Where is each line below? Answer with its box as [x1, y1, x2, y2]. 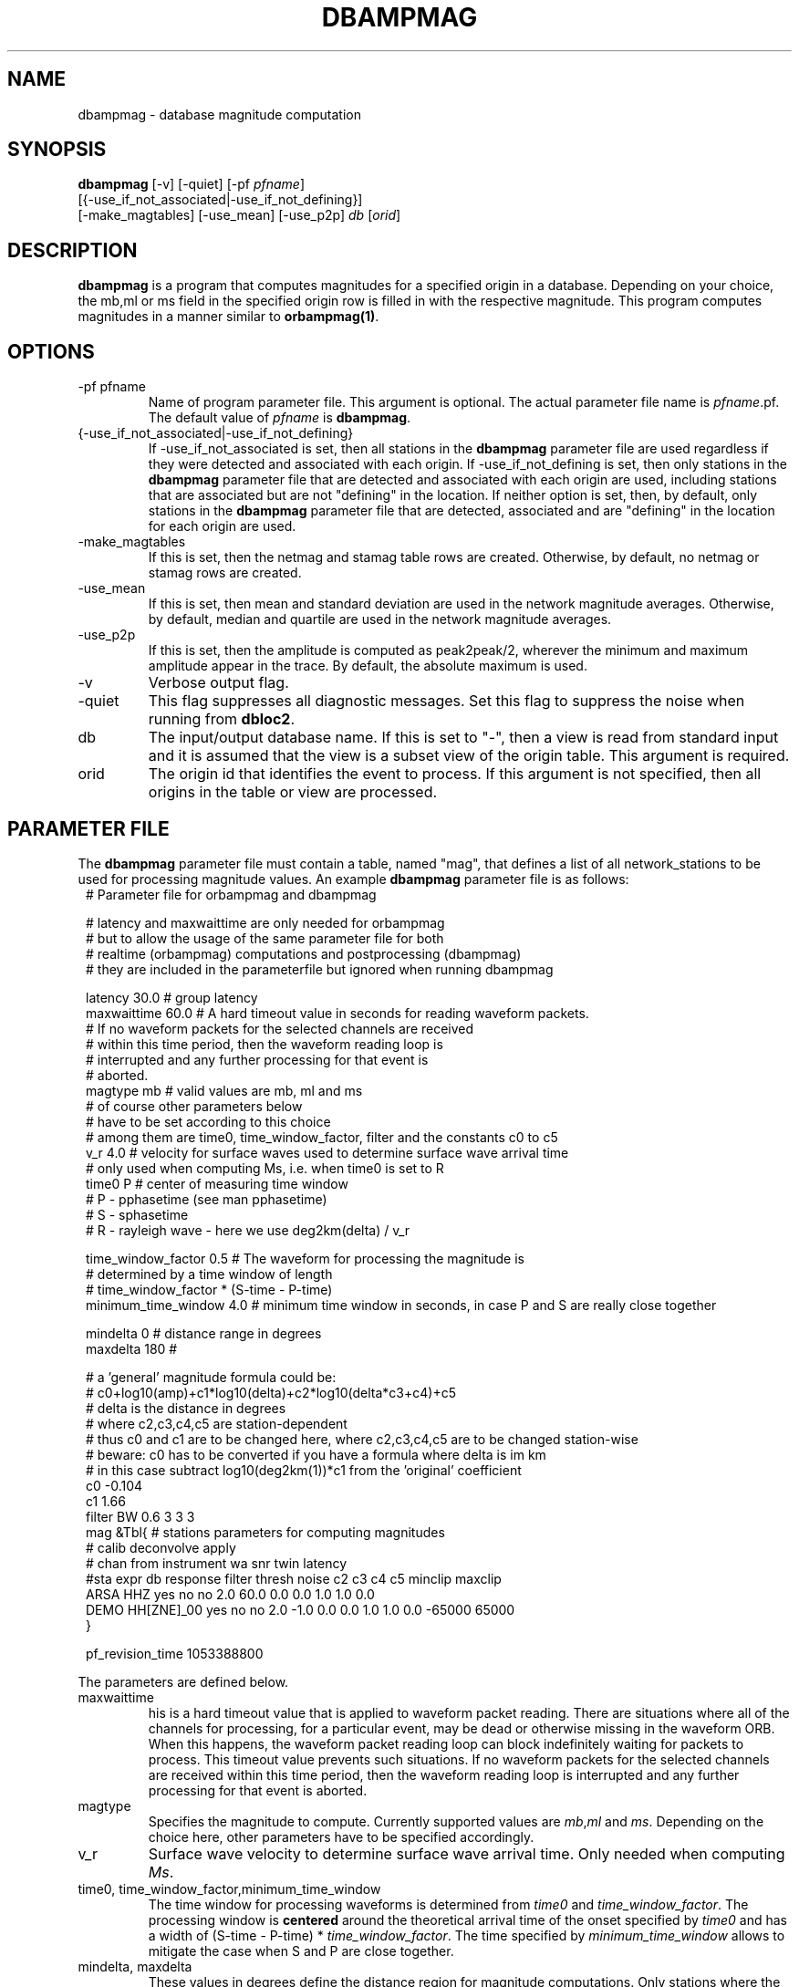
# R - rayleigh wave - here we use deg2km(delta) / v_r [86, 1222, 410, 1238]
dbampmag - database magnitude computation [78, 106, 361, 122]
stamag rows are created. [148, 565, 302, 581]
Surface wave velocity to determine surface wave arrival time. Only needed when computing [148, 1844, 785, 1863]
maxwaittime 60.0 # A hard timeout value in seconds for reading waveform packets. [86, 1004, 589, 1021]
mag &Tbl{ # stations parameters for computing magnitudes [86, 1524, 445, 1540]
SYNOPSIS [7, 138, 107, 161]
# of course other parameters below [86, 1098, 303, 1114]
